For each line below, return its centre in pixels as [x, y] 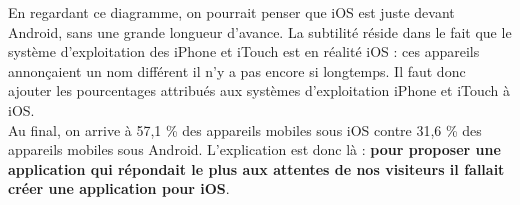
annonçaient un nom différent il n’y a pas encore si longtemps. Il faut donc [237, 70]
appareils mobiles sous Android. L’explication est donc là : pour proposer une [254, 149]
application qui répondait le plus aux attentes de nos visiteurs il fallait [256, 168]
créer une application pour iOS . [119, 188]
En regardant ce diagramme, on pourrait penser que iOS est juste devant [231, 12]
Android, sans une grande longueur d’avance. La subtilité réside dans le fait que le [260, 31]
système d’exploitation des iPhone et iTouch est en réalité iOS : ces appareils [244, 51]
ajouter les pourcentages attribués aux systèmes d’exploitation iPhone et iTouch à [259, 90]
